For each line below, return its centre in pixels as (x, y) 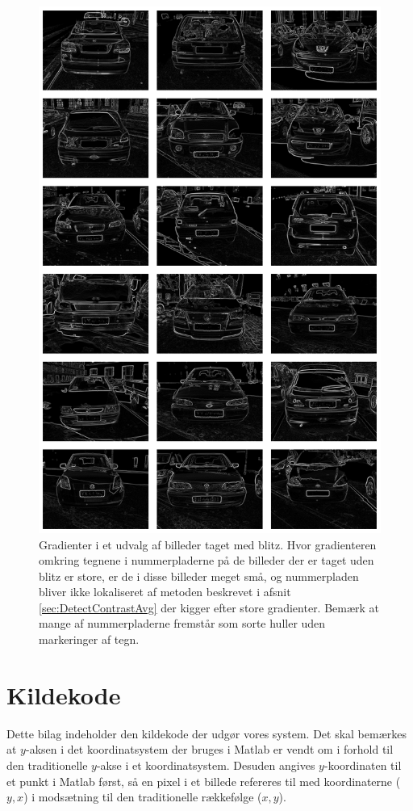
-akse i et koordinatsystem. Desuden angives (206, 765)
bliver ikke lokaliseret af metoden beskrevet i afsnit (165, 592)
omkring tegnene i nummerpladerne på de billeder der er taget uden (206, 560)
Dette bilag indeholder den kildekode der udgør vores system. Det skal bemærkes (207, 733)
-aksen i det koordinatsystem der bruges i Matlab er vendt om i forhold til (209, 749)
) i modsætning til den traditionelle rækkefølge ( (143, 797)
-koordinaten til (363, 765)
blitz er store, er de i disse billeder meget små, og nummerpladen (199, 576)
